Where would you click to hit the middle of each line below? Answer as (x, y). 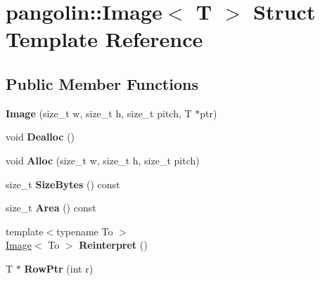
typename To (85, 231)
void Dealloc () (40, 137)
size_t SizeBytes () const (63, 184)
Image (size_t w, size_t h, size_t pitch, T (99, 113)
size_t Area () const (51, 208)
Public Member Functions (102, 83)
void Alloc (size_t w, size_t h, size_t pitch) (103, 160)
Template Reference (104, 39)
